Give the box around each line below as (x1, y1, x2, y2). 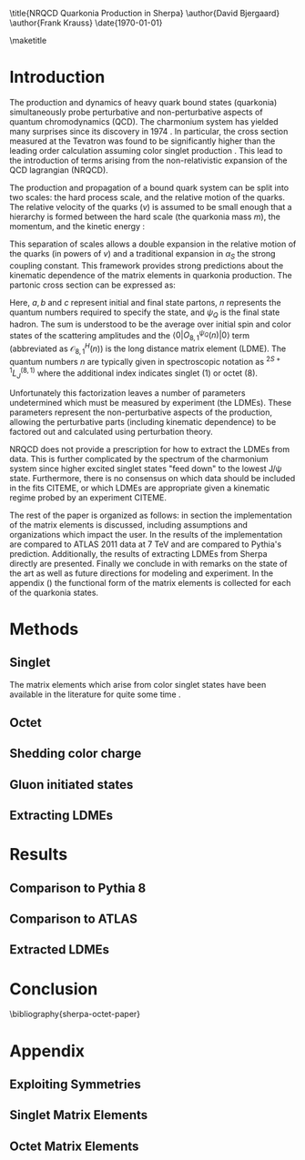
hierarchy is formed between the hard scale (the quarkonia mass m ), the (9, 211, 280, 222)
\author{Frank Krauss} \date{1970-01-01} (9, 17, 163, 28)
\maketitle (9, 35, 47, 45)
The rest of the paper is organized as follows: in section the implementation (9, 509, 293, 520)
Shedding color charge (9, 746, 142, 762)
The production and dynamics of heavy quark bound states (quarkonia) (9, 96, 278, 107)
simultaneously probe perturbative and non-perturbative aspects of (9, 106, 263, 117)
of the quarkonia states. (9, 587, 98, 598)
